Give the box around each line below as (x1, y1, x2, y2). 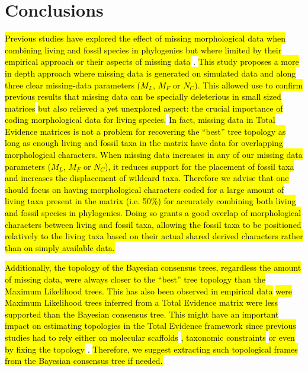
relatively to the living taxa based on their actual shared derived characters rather (5, 230, 303, 242)
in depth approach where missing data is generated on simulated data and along (5, 66, 296, 79)
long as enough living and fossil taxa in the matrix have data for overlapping (5, 137, 283, 149)
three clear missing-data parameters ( (5, 78, 141, 91)
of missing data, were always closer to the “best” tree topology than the (5, 273, 265, 285)
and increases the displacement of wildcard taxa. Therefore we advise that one (5, 172, 289, 184)
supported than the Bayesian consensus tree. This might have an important (5, 307, 279, 320)
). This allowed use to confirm (194, 78, 303, 91)
